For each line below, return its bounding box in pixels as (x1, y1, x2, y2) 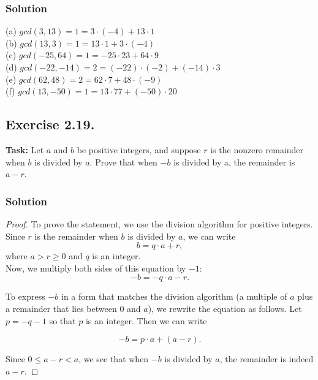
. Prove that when (89, 155, 157, 168)
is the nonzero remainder (210, 143, 304, 156)
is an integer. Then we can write (85, 314, 207, 327)
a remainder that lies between (6, 302, 117, 314)
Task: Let (6, 143, 44, 156)
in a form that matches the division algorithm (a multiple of (61, 290, 287, 303)
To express (6, 290, 45, 303)
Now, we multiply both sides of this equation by (6, 261, 186, 274)
